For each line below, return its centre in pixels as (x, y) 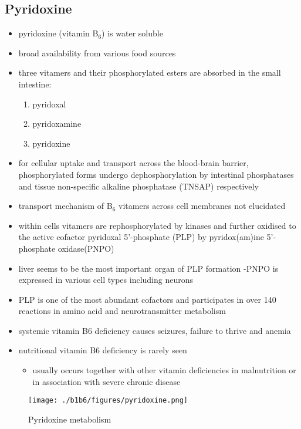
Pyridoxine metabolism (70, 419)
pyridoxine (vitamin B (58, 33)
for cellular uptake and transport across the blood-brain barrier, (133, 163)
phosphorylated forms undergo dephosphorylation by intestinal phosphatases (156, 174)
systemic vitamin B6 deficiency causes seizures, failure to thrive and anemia (155, 330)
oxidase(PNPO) (86, 248)
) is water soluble (132, 33)
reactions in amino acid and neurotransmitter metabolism (122, 311)
